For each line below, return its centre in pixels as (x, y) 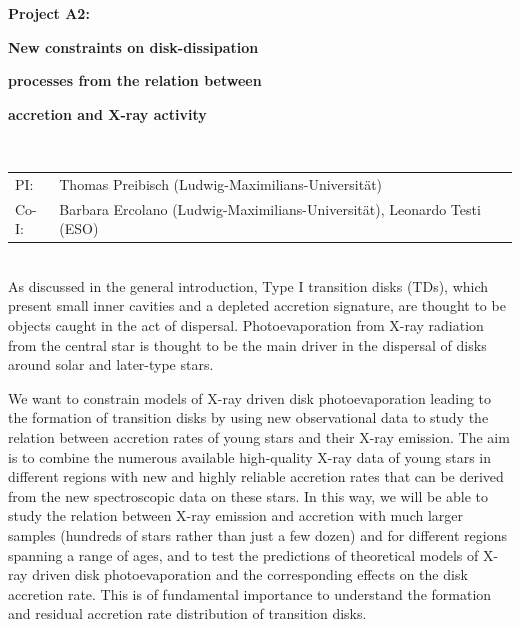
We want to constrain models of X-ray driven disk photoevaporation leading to (250, 397)
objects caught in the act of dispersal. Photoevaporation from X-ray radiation (246, 325)
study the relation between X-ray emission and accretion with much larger (236, 515)
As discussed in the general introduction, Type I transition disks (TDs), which (248, 285)
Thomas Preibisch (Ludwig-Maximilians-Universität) (221, 183)
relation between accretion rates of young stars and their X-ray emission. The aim (259, 437)
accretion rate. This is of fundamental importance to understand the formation (250, 593)
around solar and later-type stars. (111, 364)
